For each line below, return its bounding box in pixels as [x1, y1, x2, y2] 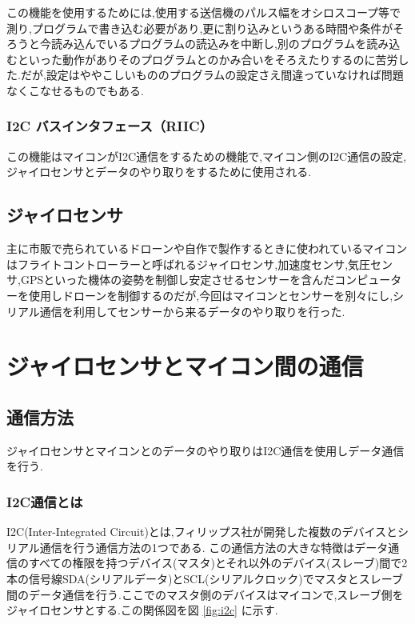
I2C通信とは [6, 491, 83, 511]
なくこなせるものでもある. [6, 82, 144, 98]
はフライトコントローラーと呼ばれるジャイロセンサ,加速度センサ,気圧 [6, 255, 371, 272]
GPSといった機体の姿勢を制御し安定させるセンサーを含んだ [20, 271, 335, 288]
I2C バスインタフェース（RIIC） [6, 116, 213, 136]
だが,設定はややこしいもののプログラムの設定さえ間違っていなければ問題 [20, 66, 404, 83]
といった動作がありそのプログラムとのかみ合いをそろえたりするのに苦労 [17, 50, 398, 67]
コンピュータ [334, 271, 402, 288]
